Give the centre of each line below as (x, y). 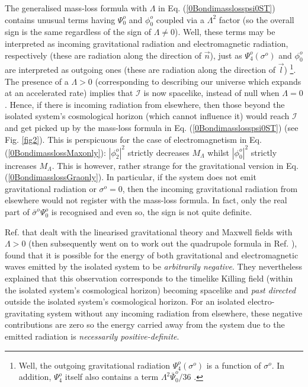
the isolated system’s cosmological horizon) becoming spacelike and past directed (150, 290)
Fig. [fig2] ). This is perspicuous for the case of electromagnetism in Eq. (133, 139)
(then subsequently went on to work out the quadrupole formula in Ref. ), (163, 243)
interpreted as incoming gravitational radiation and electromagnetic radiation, (147, 43)
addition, (35, 377)
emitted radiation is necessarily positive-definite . (92, 336)
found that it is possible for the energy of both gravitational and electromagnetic (152, 255)
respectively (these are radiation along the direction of (103, 55)
